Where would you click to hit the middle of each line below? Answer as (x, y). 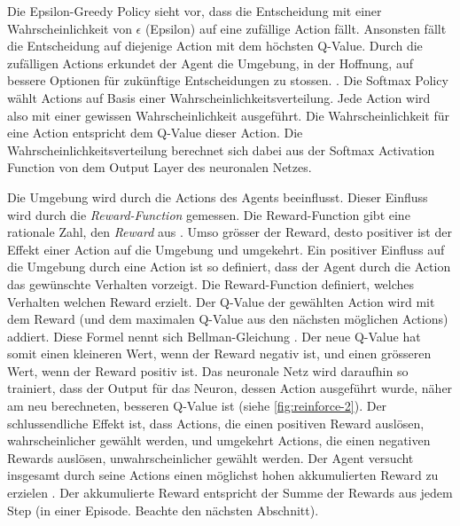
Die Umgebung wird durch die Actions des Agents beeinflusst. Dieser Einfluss (218, 196)
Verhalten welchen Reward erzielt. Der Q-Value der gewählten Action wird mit (221, 301)
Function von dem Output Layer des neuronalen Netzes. (160, 167)
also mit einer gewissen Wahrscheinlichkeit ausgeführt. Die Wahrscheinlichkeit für (229, 115)
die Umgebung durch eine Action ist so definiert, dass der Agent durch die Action (229, 267)
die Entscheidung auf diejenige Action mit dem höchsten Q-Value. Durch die (215, 46)
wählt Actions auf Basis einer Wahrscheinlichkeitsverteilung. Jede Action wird (219, 97)
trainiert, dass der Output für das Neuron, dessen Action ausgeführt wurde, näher (230, 388)
